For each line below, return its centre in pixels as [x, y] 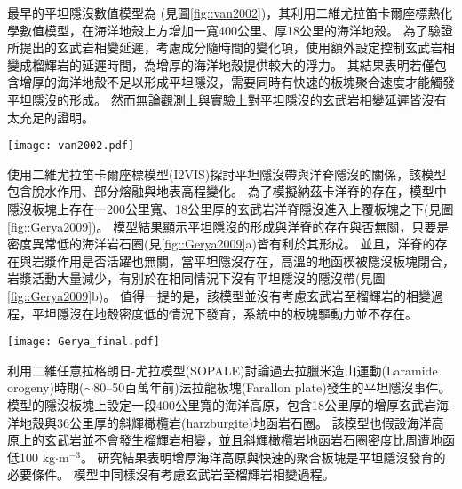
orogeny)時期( [46, 387]
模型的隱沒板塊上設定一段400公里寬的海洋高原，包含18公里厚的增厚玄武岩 [222, 405]
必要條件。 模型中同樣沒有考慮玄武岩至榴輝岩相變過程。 [171, 474]
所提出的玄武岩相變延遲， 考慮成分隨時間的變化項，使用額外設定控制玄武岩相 [231, 47]
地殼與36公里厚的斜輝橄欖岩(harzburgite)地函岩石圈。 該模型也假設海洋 [225, 422]
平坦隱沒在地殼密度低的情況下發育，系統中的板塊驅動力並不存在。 [224, 313]
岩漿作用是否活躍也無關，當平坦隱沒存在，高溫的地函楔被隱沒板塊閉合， [243, 260]
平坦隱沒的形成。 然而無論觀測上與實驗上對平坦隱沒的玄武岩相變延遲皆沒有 [227, 99]
